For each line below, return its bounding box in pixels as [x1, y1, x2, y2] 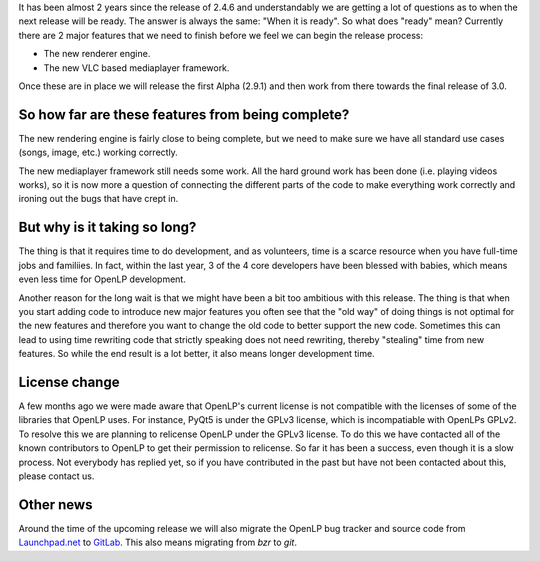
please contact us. [18, 470, 95, 482]
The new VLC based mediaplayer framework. [43, 61, 230, 74]
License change [18, 373, 120, 390]
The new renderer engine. [43, 48, 151, 60]
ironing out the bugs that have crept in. [18, 193, 179, 205]
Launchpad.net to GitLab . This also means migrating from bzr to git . [18, 536, 297, 549]
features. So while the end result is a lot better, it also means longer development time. [18, 348, 375, 360]
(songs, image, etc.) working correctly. [18, 146, 179, 159]
